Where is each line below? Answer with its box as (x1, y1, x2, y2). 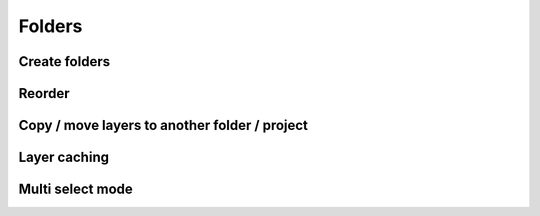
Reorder (18, 85, 70, 102)
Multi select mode (18, 181, 134, 198)
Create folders (18, 53, 110, 70)
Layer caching (18, 149, 110, 166)
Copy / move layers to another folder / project (18, 117, 309, 134)
